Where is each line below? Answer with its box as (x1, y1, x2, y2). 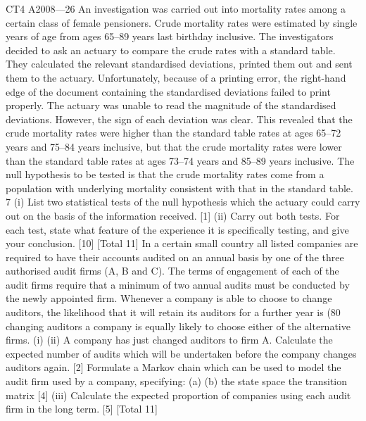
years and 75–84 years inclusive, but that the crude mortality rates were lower (6, 139, 342, 153)
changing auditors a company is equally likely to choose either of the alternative (6, 318, 351, 333)
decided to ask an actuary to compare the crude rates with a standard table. (6, 42, 336, 57)
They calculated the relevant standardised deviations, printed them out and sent (6, 56, 353, 71)
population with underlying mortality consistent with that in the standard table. (6, 180, 353, 195)
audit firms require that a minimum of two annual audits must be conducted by (6, 277, 350, 291)
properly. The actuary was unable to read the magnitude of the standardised (6, 98, 336, 113)
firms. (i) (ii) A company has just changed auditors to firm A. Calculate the (6, 332, 333, 347)
